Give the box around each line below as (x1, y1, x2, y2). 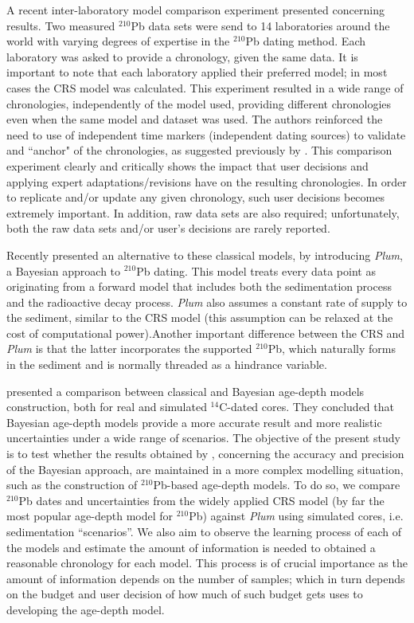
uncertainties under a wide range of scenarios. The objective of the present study (6, 429, 400, 446)
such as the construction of (6, 476, 138, 493)
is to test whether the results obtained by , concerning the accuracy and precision (6, 445, 404, 462)
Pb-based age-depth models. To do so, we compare (153, 476, 400, 493)
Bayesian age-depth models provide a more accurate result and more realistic (6, 413, 382, 430)
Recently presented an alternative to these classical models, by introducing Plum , (6, 246, 403, 263)
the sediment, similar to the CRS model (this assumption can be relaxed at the (6, 309, 393, 326)
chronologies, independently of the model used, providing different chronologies (6, 95, 392, 112)
